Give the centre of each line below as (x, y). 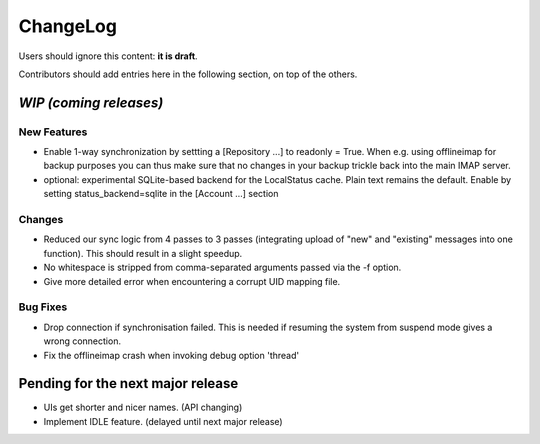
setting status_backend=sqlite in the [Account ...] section (161, 194)
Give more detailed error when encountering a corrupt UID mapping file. (192, 281)
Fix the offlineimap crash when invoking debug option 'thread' (171, 355)
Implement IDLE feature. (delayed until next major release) (163, 421)
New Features (53, 132)
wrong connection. (82, 341)
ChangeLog (67, 26)
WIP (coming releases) (91, 102)
